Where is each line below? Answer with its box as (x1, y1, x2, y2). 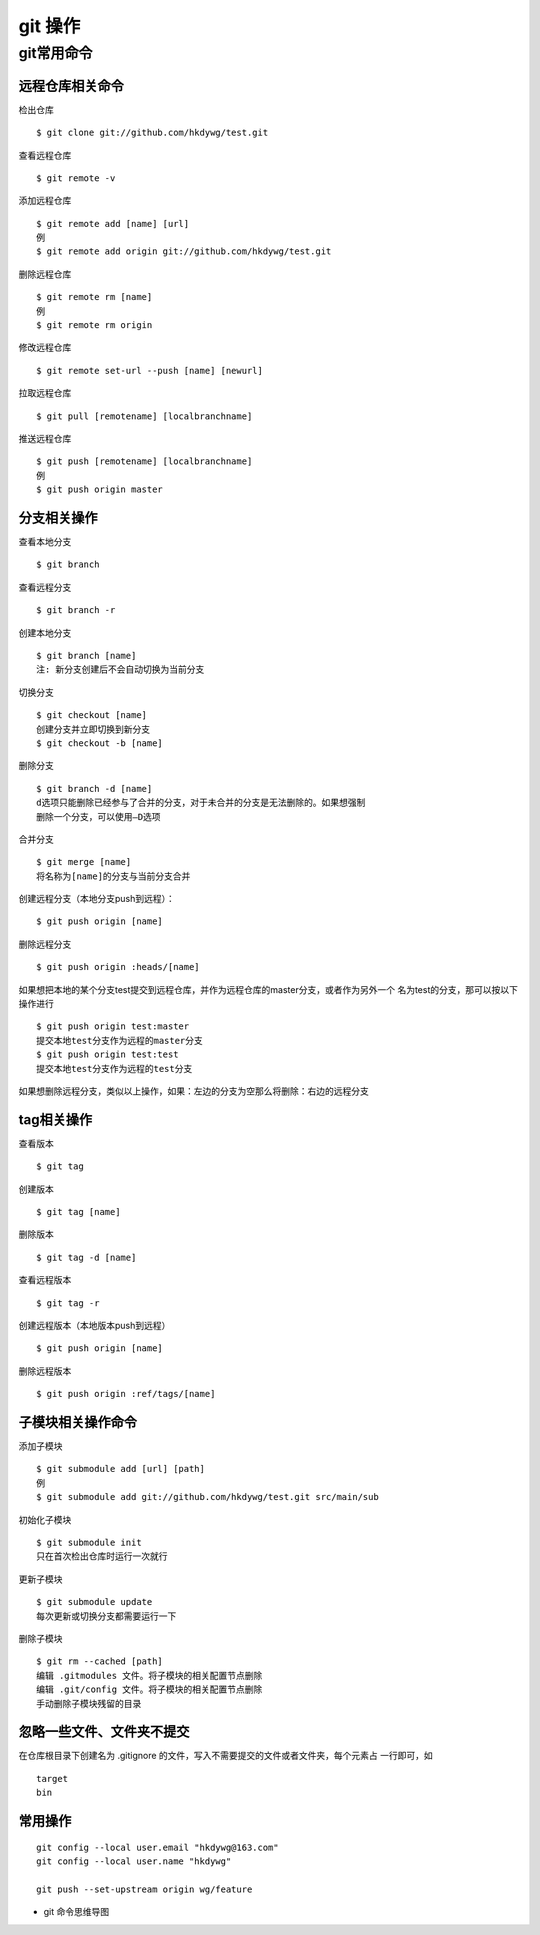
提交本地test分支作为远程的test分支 (36, 1063, 193, 1074)
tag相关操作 (18, 1111, 93, 1128)
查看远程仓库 (18, 149, 72, 161)
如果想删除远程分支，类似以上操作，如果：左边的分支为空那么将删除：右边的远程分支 (18, 1085, 369, 1097)
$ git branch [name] (36, 650, 137, 661)
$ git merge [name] (36, 856, 132, 868)
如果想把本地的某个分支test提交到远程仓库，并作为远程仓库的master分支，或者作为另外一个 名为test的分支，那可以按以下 (18, 983, 519, 995)
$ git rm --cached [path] (36, 1656, 164, 1667)
